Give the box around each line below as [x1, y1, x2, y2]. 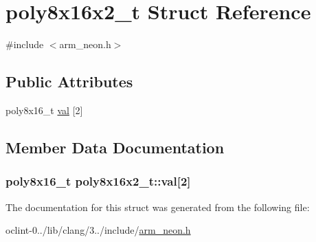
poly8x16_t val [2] [5, 102, 83, 117]
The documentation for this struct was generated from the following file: [5, 199, 310, 214]
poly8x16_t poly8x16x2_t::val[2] [5, 173, 191, 190]
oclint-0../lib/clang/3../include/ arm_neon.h [5, 223, 191, 237]
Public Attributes [5, 71, 133, 92]
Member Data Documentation [5, 136, 225, 157]
